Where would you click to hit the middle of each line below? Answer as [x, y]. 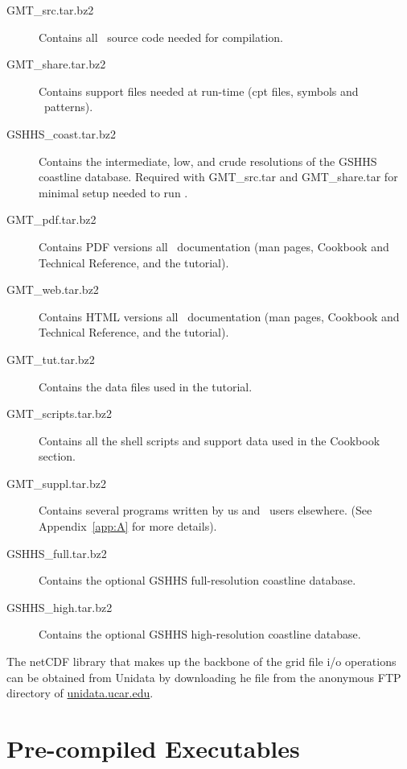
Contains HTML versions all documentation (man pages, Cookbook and [219, 316]
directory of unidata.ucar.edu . [80, 693]
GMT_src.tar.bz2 [50, 10]
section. [57, 456]
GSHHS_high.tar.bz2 [60, 607]
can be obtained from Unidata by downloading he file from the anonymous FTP [204, 677]
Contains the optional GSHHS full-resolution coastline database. [197, 580]
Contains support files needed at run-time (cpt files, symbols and [199, 91]
